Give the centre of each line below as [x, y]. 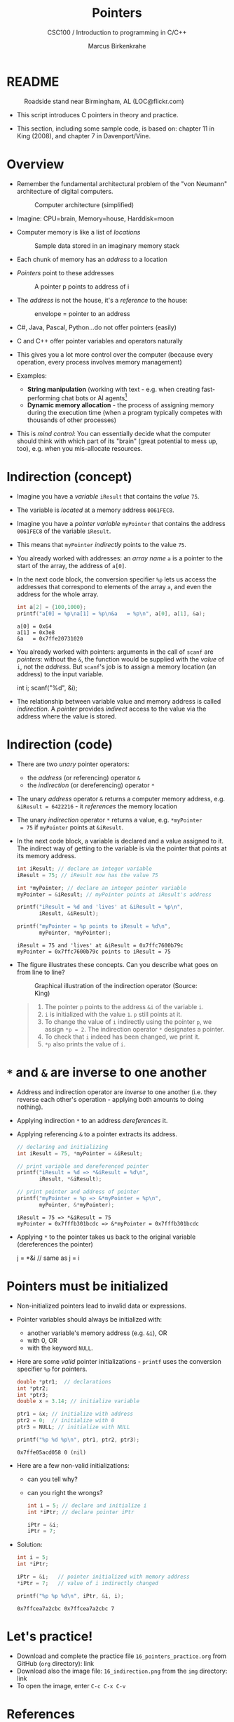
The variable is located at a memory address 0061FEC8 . [95, 510]
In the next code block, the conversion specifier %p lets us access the [116, 579]
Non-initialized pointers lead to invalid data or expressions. [102, 1306]
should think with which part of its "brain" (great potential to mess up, [117, 441]
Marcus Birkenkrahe [117, 46]
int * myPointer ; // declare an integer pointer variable [102, 888]
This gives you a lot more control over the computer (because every [115, 354]
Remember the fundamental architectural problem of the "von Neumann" [122, 183]
